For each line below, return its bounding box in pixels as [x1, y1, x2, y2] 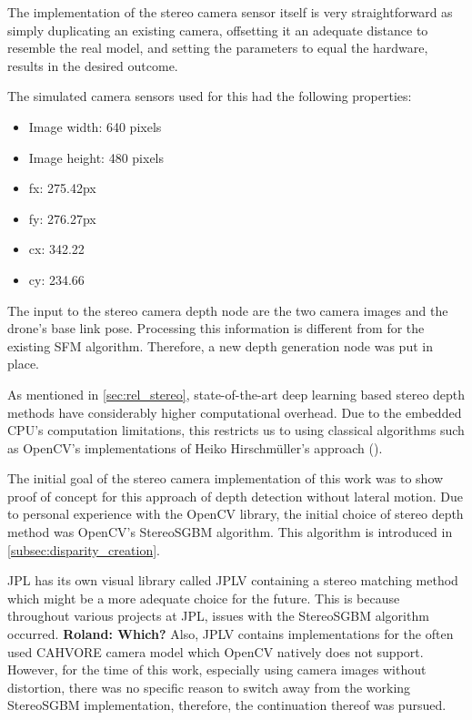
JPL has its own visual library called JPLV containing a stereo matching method [7, 571, 458, 590]
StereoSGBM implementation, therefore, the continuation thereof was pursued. [7, 695, 447, 715]
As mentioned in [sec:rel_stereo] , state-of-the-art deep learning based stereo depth [7, 384, 466, 403]
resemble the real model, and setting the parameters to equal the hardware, [7, 38, 428, 57]
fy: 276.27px [28, 208, 96, 228]
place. [7, 354, 39, 373]
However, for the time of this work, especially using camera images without [7, 660, 427, 679]
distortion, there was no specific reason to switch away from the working [7, 677, 411, 696]
